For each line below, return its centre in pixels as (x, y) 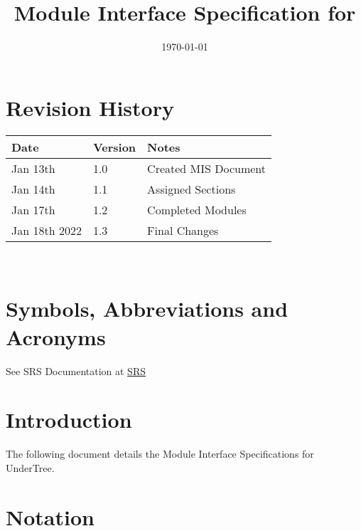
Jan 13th (33, 168)
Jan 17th (33, 209)
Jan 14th (33, 189)
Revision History (90, 107)
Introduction (69, 420)
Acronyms (56, 336)
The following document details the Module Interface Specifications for (160, 454)
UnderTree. (30, 467)
